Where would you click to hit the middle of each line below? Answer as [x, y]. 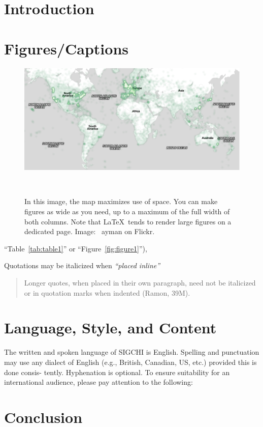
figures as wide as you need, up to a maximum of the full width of [127, 211]
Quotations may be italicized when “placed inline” [82, 265]
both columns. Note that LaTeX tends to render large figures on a [128, 221]
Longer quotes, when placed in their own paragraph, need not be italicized [140, 283]
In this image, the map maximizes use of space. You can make [121, 201]
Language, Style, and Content [110, 328]
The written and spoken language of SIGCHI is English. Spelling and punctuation [132, 352]
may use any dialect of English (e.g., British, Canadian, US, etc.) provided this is [130, 362]
